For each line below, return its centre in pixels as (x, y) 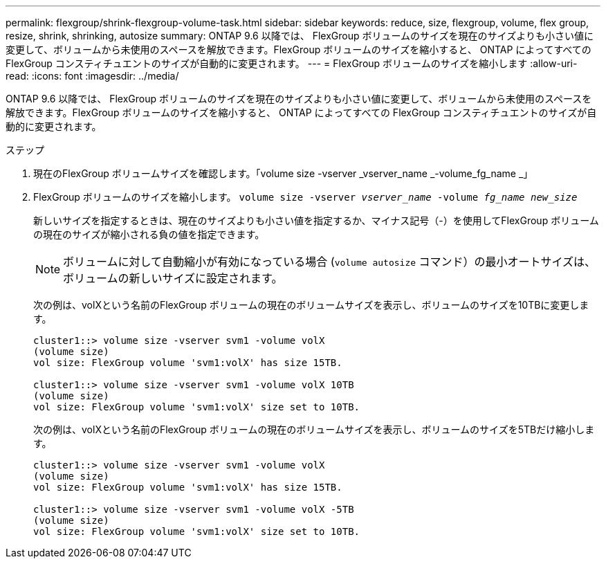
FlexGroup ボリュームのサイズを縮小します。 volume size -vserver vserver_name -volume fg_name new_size (305, 197)
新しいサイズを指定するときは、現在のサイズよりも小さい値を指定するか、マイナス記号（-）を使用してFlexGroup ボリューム (316, 220)
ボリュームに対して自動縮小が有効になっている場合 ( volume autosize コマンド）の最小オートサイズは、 (330, 262)
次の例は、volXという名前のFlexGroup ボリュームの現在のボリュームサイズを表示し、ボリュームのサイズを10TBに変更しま (311, 305)
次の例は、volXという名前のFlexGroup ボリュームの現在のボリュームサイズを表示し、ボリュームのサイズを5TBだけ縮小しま (314, 429)
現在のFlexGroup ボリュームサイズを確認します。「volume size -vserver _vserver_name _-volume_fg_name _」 (283, 173)
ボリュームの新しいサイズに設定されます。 (173, 278)
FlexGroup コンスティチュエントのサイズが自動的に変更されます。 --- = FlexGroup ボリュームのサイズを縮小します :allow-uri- (292, 63)
